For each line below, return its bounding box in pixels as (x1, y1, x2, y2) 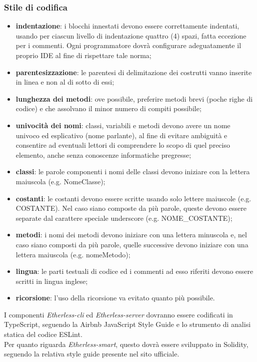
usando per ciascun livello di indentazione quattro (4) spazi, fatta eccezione (15, 30, 246, 41)
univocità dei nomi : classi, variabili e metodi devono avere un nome (15, 120, 230, 130)
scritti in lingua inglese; (15, 275, 88, 286)
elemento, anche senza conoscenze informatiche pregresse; (15, 149, 191, 160)
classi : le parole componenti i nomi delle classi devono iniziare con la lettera (15, 166, 250, 177)
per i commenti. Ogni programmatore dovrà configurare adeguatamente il (15, 40, 241, 51)
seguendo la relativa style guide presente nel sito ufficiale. (4, 348, 179, 359)
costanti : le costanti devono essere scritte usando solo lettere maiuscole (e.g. (15, 193, 251, 203)
